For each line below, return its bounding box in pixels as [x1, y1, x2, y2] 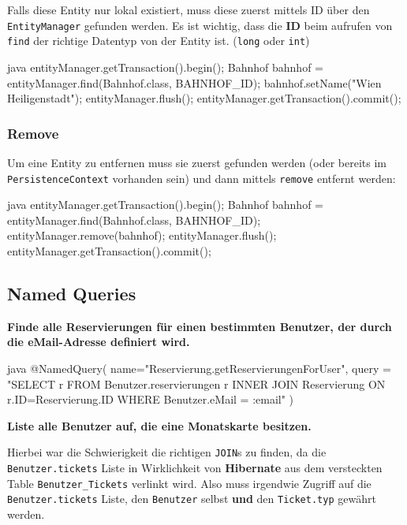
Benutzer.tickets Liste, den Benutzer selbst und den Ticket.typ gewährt [7, 490, 376, 507]
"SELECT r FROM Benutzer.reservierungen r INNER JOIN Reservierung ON [7, 375, 386, 392]
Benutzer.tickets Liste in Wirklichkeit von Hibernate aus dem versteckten [7, 459, 383, 475]
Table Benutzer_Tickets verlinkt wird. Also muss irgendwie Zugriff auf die [7, 475, 372, 491]
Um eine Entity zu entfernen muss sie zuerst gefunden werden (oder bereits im [7, 154, 387, 170]
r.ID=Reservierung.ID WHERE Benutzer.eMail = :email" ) [7, 391, 294, 408]
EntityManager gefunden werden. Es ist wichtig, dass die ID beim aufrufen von [7, 17, 393, 33]
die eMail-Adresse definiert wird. [7, 333, 190, 350]
